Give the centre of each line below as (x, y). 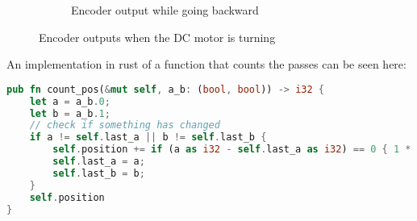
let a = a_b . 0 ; (70, 101)
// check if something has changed (125, 125)
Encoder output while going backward (165, 10)
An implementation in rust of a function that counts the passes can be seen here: (206, 64)
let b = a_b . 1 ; (70, 113)
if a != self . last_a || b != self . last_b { (148, 138)
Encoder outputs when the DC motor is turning (157, 37)
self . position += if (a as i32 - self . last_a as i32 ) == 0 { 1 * (232, 150)
